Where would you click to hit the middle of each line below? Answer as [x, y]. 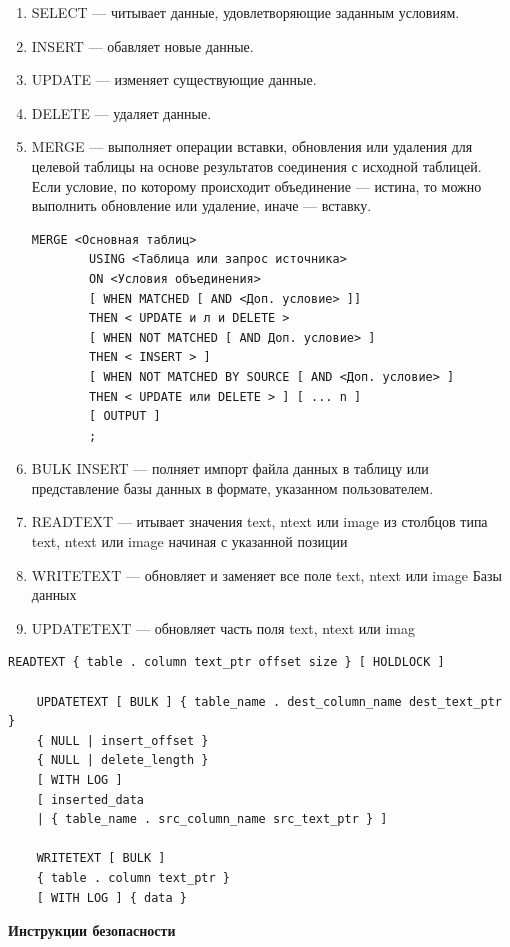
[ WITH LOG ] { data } [111, 897]
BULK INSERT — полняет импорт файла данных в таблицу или [230, 468]
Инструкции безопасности [92, 930]
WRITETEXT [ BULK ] [101, 858]
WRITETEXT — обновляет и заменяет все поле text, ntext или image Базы [266, 574]
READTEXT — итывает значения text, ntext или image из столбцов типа [259, 521]
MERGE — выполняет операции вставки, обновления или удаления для [252, 146]
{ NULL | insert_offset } [122, 740]
